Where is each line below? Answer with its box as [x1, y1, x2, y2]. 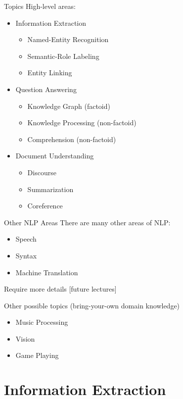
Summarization [27, 184, 74, 194]
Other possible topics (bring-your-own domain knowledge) [4, 300, 180, 310]
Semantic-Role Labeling [27, 50, 99, 61]
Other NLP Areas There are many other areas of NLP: [4, 217, 171, 227]
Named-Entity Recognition [27, 34, 109, 45]
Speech [15, 234, 37, 244]
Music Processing [15, 317, 68, 327]
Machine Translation [15, 267, 78, 277]
